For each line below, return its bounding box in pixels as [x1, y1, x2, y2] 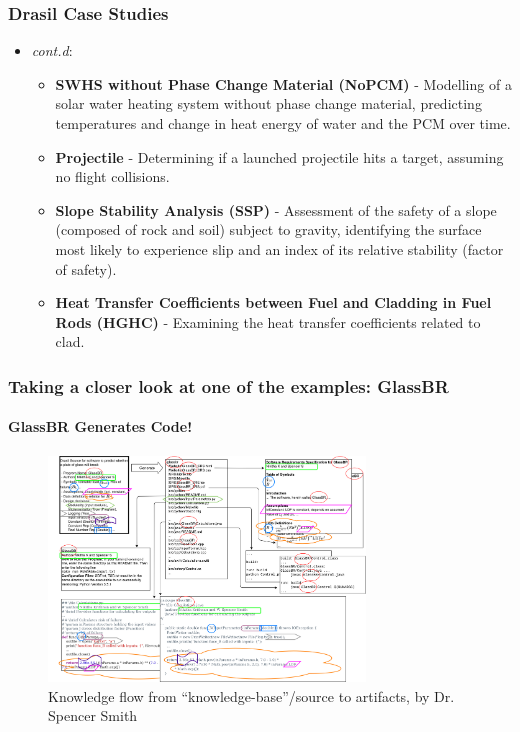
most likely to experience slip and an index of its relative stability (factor [55, 238, 504, 259]
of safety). [55, 258, 117, 279]
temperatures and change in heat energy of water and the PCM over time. [55, 113, 511, 133]
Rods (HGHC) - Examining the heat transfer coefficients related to [55, 311, 481, 332]
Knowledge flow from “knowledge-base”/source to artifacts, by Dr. [48, 685, 455, 706]
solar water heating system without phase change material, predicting [55, 93, 482, 114]
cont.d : [31, 40, 73, 61]
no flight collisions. [55, 166, 170, 187]
